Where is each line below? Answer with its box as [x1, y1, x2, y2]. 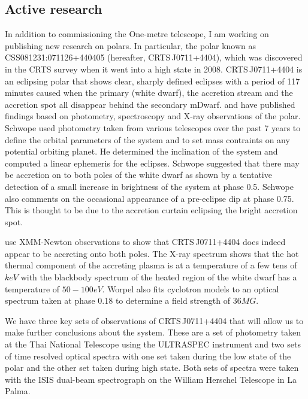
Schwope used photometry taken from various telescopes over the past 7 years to [5, 121, 301, 134]
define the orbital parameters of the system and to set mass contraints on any [5, 133, 290, 146]
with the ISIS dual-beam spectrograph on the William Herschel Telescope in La [5, 373, 297, 385]
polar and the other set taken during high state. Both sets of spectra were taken [5, 361, 299, 374]
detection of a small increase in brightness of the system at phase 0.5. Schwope [5, 180, 294, 192]
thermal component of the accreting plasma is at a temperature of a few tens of [5, 259, 297, 271]
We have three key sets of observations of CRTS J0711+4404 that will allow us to [5, 314, 304, 327]
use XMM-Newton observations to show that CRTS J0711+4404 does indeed [5, 235, 286, 248]
